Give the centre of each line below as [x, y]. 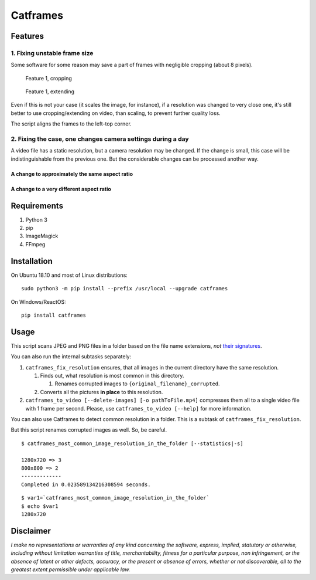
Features [27, 36]
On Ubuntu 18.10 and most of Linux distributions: [69, 275]
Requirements [37, 206]
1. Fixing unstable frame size [52, 53]
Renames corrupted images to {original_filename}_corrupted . [137, 384]
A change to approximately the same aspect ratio [72, 174]
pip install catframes [54, 315]
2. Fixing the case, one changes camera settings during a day [100, 139]
